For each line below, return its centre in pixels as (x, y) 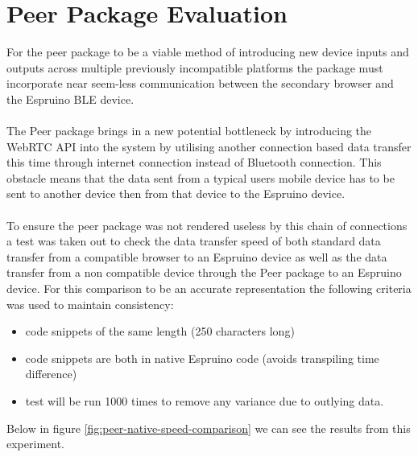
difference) (51, 374)
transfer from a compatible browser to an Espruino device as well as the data (197, 256)
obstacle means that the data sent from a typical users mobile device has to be (201, 177)
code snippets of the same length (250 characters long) (160, 331)
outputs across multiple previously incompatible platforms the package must (195, 67)
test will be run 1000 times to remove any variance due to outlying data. (205, 401)
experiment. (35, 444)
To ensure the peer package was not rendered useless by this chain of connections (207, 225)
